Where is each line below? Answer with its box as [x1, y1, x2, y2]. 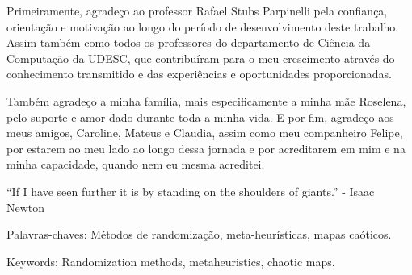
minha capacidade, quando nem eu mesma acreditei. [6, 156, 265, 173]
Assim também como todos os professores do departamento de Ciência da [6, 34, 371, 51]
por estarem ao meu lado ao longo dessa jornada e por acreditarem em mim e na [6, 140, 406, 156]
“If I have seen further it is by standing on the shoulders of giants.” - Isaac [6, 182, 375, 199]
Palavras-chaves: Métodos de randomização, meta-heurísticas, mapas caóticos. [6, 226, 392, 243]
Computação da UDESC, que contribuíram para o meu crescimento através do [6, 49, 395, 66]
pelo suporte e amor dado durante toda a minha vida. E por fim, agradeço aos [6, 108, 394, 125]
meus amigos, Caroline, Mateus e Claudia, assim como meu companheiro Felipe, [6, 124, 403, 141]
